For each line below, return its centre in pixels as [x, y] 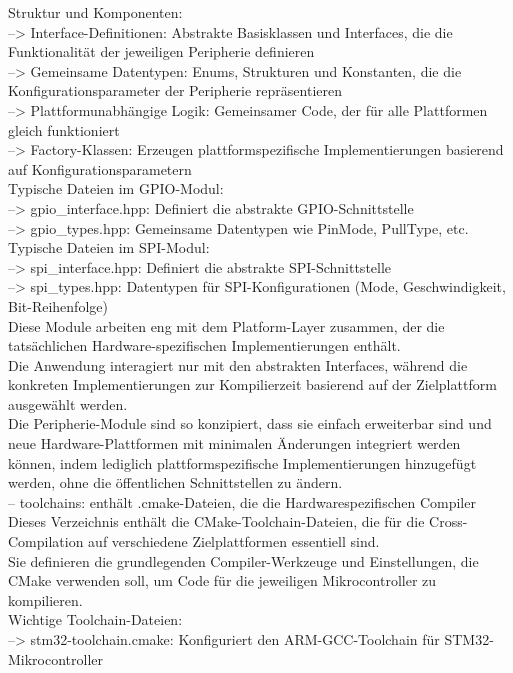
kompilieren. [45, 599]
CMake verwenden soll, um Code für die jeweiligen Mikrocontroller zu [222, 580]
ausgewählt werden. [68, 403]
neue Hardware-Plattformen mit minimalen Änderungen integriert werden [234, 443]
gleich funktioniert [64, 129]
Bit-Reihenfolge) [58, 305]
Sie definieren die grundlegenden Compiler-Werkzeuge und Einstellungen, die [243, 560]
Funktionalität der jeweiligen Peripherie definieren [161, 51]
